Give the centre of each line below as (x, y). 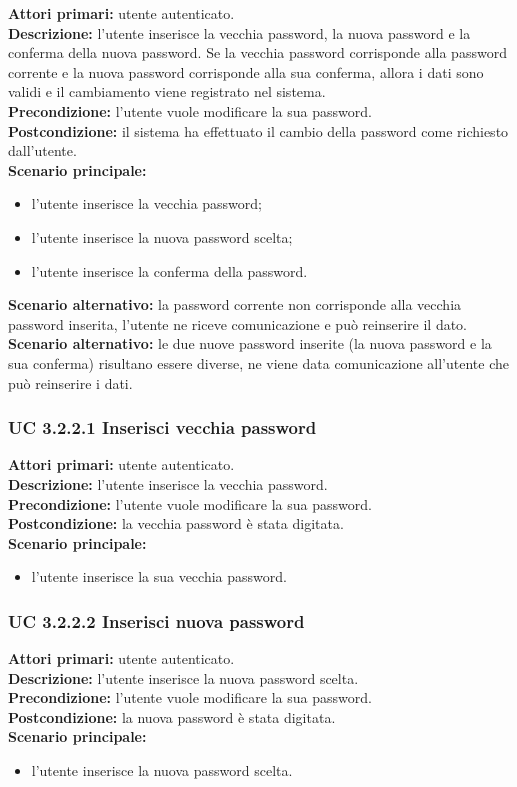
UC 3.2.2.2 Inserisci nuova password (156, 620)
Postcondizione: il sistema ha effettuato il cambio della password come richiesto (258, 130)
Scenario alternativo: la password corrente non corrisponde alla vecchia (235, 304)
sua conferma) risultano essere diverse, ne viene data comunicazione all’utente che (258, 362)
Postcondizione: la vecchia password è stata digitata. (176, 523)
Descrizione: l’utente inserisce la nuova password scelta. (183, 677)
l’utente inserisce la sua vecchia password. (159, 576)
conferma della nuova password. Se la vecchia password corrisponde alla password (257, 52)
